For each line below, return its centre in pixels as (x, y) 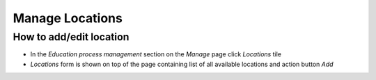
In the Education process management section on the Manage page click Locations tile (156, 54)
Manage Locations (68, 18)
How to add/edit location (71, 37)
